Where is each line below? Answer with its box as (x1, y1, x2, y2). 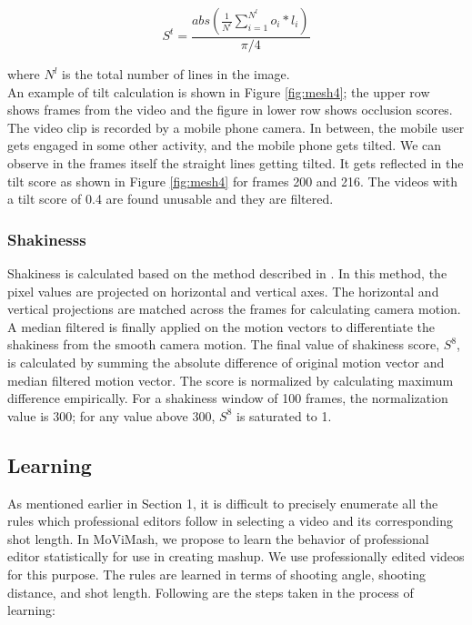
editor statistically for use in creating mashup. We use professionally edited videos (7, 547, 465, 566)
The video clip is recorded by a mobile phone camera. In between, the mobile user (7, 117, 465, 136)
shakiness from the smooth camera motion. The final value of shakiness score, (7, 335, 440, 354)
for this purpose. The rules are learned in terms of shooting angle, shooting (7, 564, 426, 583)
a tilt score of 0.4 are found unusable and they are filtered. (7, 189, 334, 208)
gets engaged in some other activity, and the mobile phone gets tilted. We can (7, 136, 442, 155)
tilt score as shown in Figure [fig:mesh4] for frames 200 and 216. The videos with (7, 171, 458, 190)
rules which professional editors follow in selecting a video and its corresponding (7, 511, 453, 530)
